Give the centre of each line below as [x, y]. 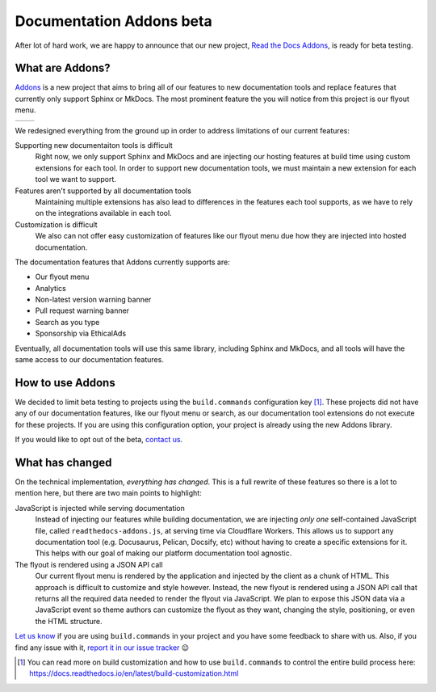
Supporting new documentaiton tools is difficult [94, 146]
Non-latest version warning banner [93, 300]
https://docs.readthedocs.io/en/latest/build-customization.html [134, 673]
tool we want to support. [76, 179]
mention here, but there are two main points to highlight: [108, 493]
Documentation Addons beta [114, 21]
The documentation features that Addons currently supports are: [122, 262]
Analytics [50, 288]
